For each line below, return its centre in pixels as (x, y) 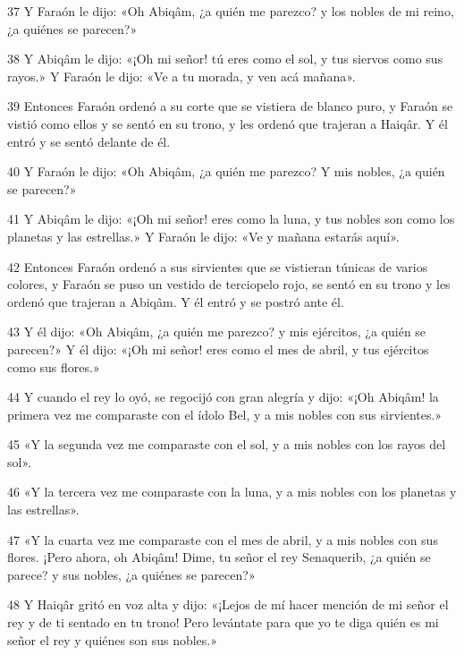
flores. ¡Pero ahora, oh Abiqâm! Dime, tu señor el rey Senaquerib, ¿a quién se (219, 557)
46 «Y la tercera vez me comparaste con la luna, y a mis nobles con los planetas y (232, 492)
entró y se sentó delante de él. (89, 141)
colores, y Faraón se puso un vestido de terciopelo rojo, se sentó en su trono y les (229, 284)
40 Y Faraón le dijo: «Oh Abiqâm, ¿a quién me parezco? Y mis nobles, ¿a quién (226, 171)
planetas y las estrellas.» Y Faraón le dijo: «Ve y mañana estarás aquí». (203, 236)
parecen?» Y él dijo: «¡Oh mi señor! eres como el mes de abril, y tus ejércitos (218, 349)
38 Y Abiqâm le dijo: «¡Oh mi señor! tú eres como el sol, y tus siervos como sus (225, 59)
